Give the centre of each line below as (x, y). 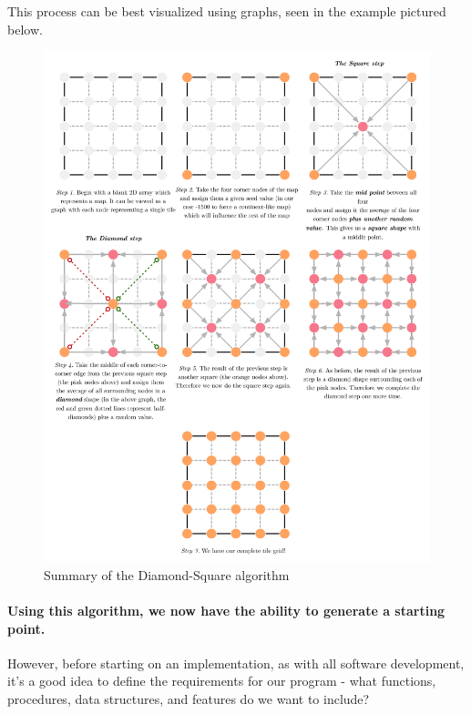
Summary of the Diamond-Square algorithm (167, 574)
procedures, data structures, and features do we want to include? (189, 698)
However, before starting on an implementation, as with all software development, (236, 663)
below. (25, 29)
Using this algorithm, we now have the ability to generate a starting (226, 610)
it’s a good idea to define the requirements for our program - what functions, (222, 681)
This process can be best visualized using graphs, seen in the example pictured (227, 11)
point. (26, 628)
